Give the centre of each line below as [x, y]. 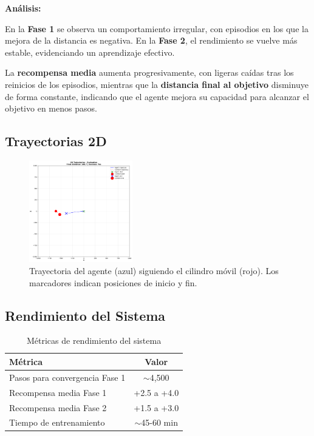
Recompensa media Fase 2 [58, 407]
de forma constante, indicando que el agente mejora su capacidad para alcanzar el [157, 96]
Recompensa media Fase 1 [58, 392]
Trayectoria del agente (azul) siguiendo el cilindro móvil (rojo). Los [154, 270]
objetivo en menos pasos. [51, 108]
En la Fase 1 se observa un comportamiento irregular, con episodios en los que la [157, 28]
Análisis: [23, 8]
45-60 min [159, 422]
